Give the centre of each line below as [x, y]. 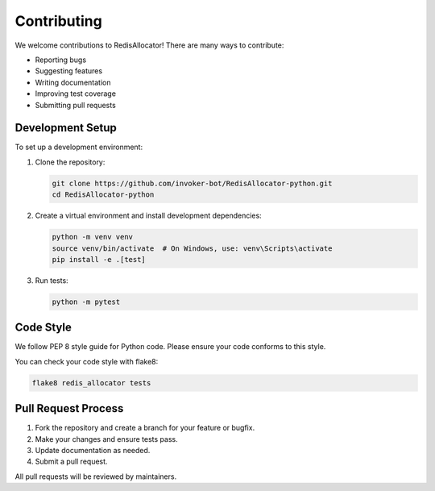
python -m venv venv [92, 237]
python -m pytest [86, 302]
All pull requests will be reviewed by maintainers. [96, 476]
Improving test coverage [76, 94]
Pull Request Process [69, 408]
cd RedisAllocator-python [103, 195]
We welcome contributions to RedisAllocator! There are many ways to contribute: [149, 45]
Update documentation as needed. [93, 451]
